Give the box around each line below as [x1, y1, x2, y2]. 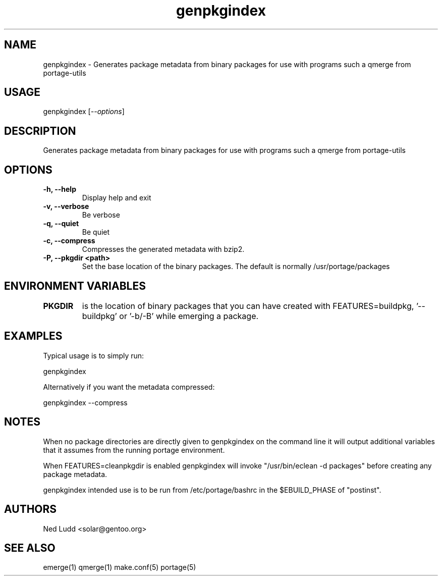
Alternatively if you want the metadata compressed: [43, 382, 215, 391]
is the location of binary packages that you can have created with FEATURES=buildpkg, [82, 300, 414, 311]
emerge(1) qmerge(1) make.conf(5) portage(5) [43, 563, 196, 572]
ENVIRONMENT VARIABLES [4, 279, 146, 292]
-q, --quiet [43, 219, 79, 228]
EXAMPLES [4, 330, 63, 343]
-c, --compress [43, 236, 95, 245]
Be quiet [82, 228, 110, 237]
